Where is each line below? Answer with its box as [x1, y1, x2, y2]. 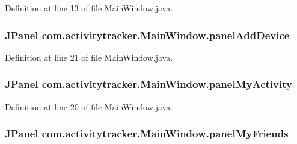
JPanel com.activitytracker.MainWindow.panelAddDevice [5, 27, 290, 42]
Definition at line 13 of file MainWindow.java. [5, 2, 173, 14]
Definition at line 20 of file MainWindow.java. [5, 100, 173, 113]
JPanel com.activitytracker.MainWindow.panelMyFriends [5, 126, 289, 141]
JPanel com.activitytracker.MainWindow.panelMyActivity [5, 77, 292, 92]
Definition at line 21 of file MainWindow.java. [5, 51, 173, 63]
